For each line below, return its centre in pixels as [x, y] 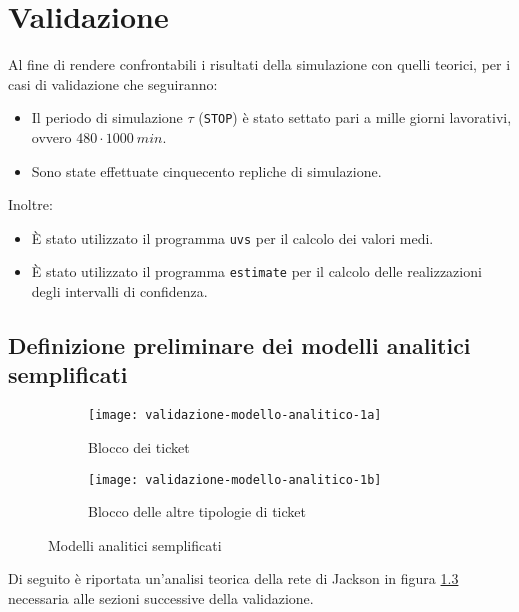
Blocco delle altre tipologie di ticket [197, 511]
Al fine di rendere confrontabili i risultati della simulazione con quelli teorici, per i [259, 64]
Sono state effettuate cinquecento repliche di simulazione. [206, 170]
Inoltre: [30, 204]
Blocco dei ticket [139, 446]
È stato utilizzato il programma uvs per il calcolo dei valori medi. [232, 237]
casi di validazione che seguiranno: [113, 83]
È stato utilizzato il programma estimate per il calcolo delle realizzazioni [256, 271]
